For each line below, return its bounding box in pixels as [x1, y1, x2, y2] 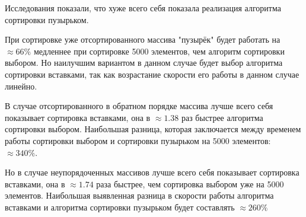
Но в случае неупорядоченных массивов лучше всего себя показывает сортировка [5, 166, 299, 178]
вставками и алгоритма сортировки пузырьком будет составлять [5, 200, 235, 213]
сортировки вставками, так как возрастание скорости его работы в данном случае [5, 68, 299, 80]
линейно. [5, 79, 37, 92]
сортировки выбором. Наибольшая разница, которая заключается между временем [5, 123, 301, 135]
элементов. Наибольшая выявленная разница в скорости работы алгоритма [5, 189, 274, 202]
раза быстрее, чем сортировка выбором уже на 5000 [96, 177, 284, 190]
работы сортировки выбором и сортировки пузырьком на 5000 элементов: [5, 134, 271, 146]
